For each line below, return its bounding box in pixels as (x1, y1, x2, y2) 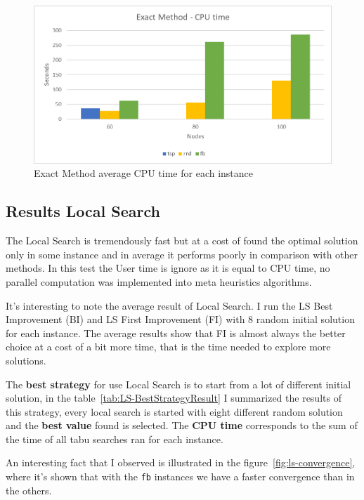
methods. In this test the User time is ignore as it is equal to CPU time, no (6, 261, 330, 275)
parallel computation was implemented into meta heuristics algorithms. (6, 274, 312, 289)
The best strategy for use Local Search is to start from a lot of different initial (6, 376, 351, 391)
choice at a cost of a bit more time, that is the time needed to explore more (6, 339, 331, 354)
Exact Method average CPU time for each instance (34, 166, 254, 180)
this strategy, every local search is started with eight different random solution (6, 404, 343, 419)
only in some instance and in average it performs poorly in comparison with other (6, 246, 358, 261)
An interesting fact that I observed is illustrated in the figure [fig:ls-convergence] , (6, 455, 356, 470)
